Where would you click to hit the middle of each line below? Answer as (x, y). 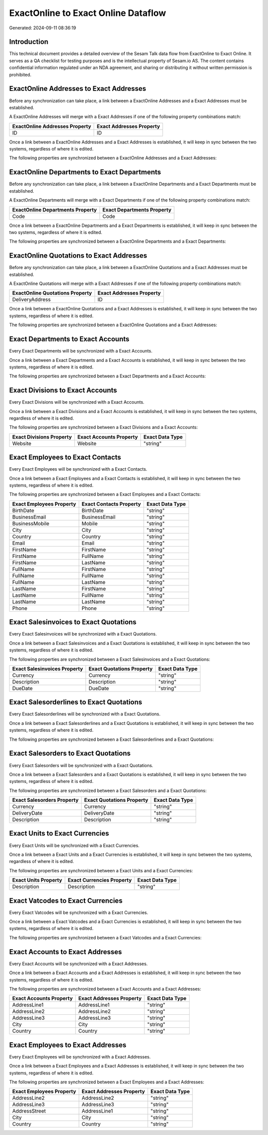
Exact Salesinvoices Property (48, 669)
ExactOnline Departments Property (54, 210)
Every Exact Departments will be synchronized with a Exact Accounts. (81, 351)
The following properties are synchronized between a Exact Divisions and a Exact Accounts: (103, 427)
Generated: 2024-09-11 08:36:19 (43, 28)
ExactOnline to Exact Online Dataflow (88, 13)
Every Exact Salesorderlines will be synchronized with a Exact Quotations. (85, 714)
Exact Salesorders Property (45, 800)
